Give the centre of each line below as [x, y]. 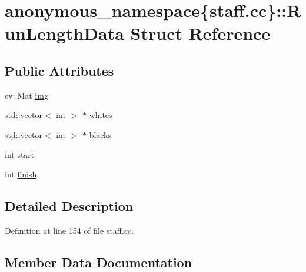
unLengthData [64, 33]
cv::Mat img [26, 95]
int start [20, 154]
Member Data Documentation [99, 262]
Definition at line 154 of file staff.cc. [69, 230]
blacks [100, 134]
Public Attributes [59, 70]
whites [101, 115]
